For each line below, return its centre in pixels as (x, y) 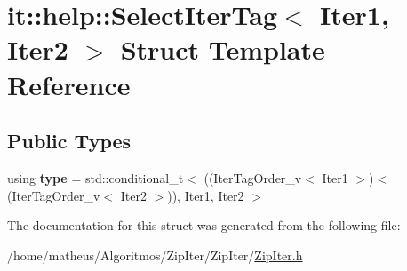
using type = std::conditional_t (96, 177)
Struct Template (223, 49)
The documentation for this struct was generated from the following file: (204, 225)
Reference (69, 84)
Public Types (69, 141)
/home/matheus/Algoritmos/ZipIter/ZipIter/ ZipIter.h (155, 255)
